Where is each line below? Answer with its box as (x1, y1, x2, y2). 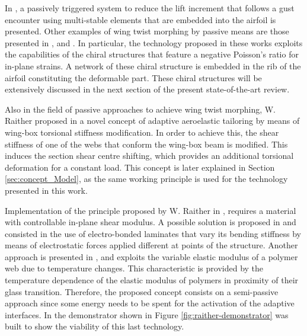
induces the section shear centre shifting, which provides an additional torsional (5, 149, 294, 162)
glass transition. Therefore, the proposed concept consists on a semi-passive (5, 285, 279, 297)
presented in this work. (5, 184, 88, 196)
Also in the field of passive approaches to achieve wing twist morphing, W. (5, 103, 276, 115)
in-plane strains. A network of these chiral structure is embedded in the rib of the (5, 59, 301, 72)
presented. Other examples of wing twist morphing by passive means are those (5, 25, 289, 37)
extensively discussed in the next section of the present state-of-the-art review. (5, 83, 290, 95)
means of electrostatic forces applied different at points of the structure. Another (5, 239, 298, 251)
